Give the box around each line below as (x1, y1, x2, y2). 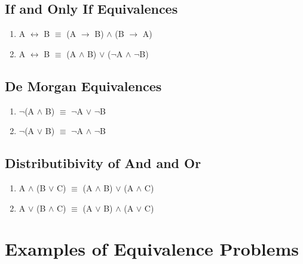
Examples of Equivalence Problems (5, 237, 299, 261)
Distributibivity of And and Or (5, 154, 201, 172)
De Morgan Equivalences (5, 76, 162, 95)
